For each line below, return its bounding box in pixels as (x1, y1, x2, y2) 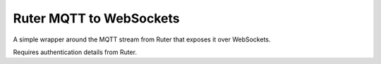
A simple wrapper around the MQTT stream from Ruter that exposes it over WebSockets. (13, 35, 271, 44)
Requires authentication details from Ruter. (13, 48, 138, 56)
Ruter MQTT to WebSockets (13, 11, 180, 26)
